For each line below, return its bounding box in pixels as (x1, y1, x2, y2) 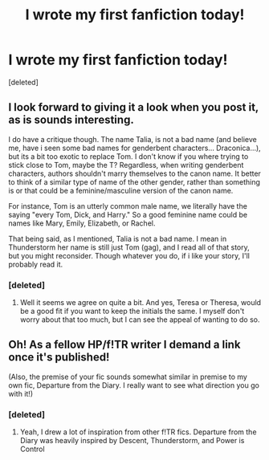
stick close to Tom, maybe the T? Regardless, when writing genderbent (8, 160, 244, 169)
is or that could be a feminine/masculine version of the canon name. (8, 185, 234, 195)
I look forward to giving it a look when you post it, (8, 100, 259, 114)
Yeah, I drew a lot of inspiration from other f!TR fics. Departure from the (19, 427, 257, 437)
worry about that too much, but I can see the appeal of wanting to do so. (19, 315, 260, 324)
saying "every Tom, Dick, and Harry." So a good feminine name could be (8, 210, 247, 219)
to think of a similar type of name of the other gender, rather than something (8, 177, 261, 186)
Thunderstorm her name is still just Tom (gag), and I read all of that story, (8, 242, 251, 252)
